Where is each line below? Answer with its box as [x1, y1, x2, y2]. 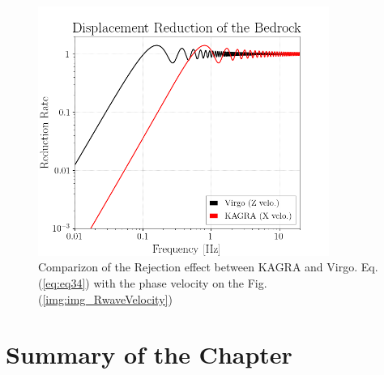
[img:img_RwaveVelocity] [42, 290, 169, 307]
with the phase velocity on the [93, 274, 245, 291]
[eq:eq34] [42, 274, 86, 291]
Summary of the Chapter [6, 338, 292, 371]
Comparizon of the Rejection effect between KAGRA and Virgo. [38, 258, 358, 275]
